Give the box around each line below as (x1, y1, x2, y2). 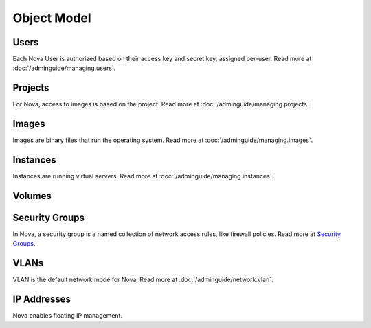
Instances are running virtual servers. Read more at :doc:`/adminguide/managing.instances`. (12, 172, 274, 180)
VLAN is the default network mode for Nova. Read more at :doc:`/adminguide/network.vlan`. (12, 275, 273, 284)
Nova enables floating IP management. (12, 312, 123, 320)
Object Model (12, 10, 92, 25)
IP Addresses (12, 294, 71, 305)
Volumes (12, 189, 52, 202)
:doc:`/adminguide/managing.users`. (12, 64, 116, 72)
